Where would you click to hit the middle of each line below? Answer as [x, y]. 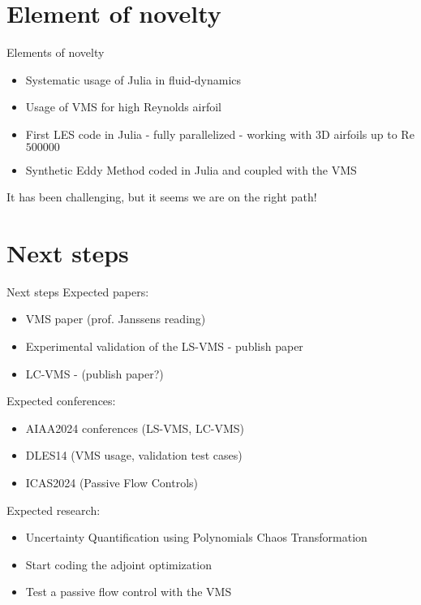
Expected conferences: [61, 401]
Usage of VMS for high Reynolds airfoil [123, 107]
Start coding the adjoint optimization [118, 564]
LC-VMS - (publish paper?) [95, 373]
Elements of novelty [56, 52]
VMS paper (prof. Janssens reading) [116, 319]
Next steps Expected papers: [78, 291]
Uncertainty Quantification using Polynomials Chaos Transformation [196, 537]
